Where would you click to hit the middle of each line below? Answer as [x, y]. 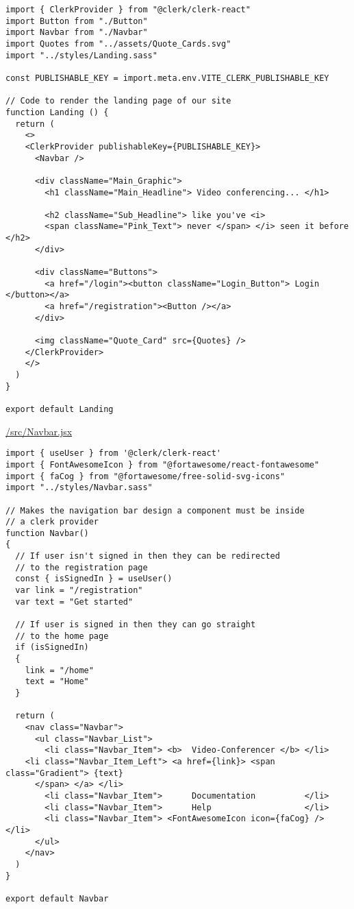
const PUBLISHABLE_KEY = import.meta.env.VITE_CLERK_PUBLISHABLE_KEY [167, 78]
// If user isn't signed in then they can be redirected [148, 556]
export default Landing [60, 409]
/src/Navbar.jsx [39, 431]
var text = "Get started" [74, 602]
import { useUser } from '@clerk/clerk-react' [113, 453]
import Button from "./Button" [77, 21]
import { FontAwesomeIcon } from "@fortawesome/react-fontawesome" [163, 464]
